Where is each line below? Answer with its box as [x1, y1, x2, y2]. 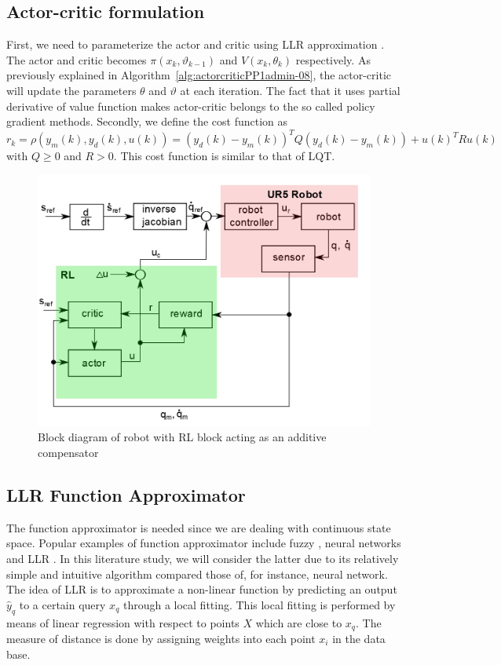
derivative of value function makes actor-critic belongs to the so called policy [6, 97, 375, 114]
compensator [38, 444, 99, 460]
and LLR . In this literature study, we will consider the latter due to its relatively [6, 550, 399, 566]
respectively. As [295, 51, 371, 68]
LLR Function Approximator [6, 482, 246, 506]
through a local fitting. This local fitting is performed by [123, 596, 396, 612]
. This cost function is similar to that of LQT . [113, 148, 335, 164]
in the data [332, 630, 386, 646]
